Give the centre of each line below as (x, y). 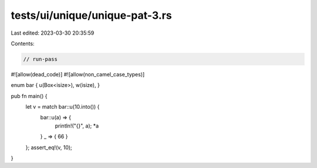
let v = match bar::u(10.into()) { (63, 107)
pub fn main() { (29, 96)
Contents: (23, 43)
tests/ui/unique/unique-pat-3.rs (92, 15)
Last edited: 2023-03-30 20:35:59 (53, 33)
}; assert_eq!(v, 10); (49, 147)
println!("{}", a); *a (77, 126)
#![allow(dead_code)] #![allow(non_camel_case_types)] (78, 74)
